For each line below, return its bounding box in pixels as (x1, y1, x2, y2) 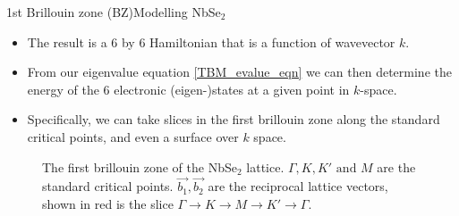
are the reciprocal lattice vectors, (208, 177, 388, 195)
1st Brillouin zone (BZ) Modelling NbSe (6, 3, 221, 21)
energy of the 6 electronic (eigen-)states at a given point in (27, 79, 350, 98)
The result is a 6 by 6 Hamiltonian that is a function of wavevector (27, 32, 395, 51)
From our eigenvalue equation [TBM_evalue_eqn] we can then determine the (27, 62, 452, 81)
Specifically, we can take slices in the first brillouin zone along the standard (27, 110, 440, 129)
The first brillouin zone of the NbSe (42, 157, 237, 176)
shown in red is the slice (42, 194, 174, 212)
